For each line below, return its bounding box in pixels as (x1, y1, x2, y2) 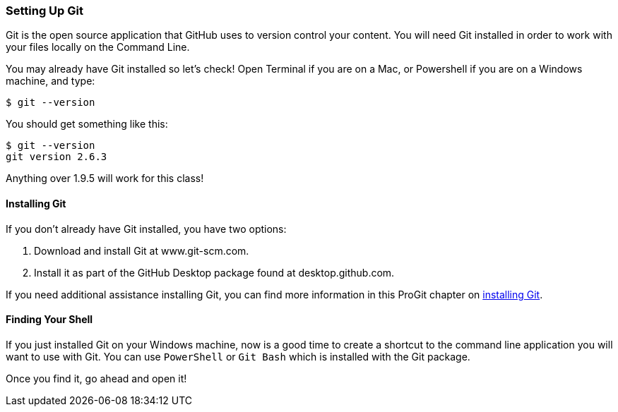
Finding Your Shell (6, 313, 93, 326)
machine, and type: (6, 75, 95, 87)
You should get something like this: (6, 118, 168, 131)
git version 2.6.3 (6, 151, 107, 163)
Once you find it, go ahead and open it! (6, 372, 187, 384)
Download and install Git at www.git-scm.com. (34, 244, 249, 257)
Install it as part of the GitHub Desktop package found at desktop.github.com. (34, 266, 395, 279)
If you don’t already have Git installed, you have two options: (6, 222, 287, 235)
